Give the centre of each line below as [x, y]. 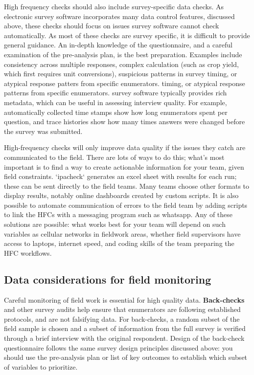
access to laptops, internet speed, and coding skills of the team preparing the [119, 243]
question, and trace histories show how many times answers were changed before [125, 121]
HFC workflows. [28, 253]
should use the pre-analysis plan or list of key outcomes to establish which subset [126, 357]
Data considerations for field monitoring [108, 279]
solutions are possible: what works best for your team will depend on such [115, 224]
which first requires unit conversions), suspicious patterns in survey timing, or [121, 74]
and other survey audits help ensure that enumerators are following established [122, 309]
